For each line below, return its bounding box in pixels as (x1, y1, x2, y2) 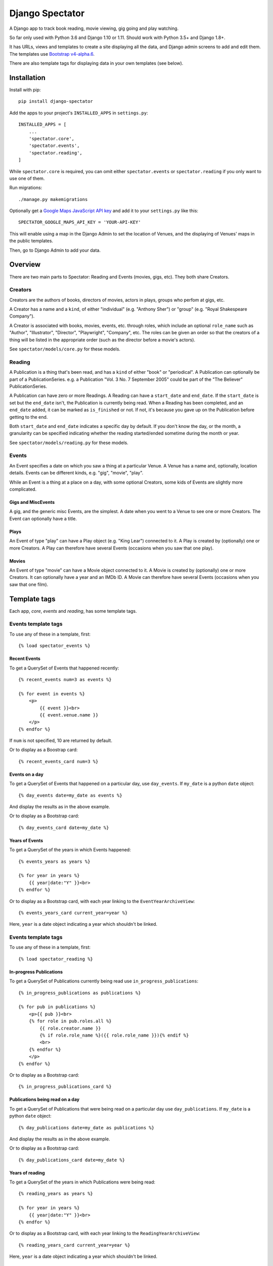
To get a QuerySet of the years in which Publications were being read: (9, 1179, 156, 1185)
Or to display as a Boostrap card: (9, 747, 78, 753)
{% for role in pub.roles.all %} (28, 1018, 112, 1024)
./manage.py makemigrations (18, 196, 88, 202)
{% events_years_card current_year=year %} (18, 909, 128, 916)
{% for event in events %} (18, 691, 85, 696)
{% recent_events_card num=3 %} (18, 759, 99, 764)
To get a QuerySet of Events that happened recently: (9, 665, 119, 671)
